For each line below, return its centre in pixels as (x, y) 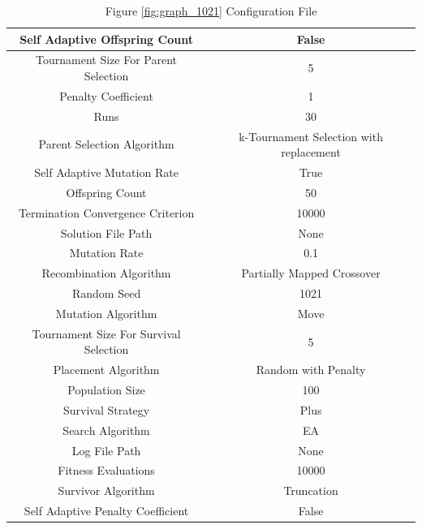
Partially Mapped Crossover (311, 273)
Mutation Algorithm (106, 313)
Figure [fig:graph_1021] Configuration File (211, 11)
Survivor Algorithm (106, 490)
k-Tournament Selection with (311, 136)
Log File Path (106, 450)
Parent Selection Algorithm (106, 144)
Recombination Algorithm (106, 273)
